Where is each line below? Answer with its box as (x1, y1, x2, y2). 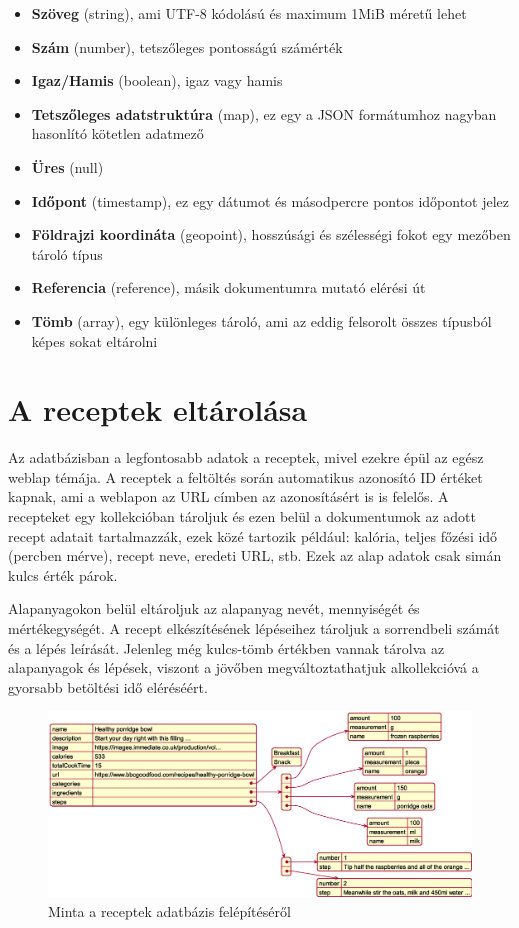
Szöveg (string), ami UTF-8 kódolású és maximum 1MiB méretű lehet (31, 3, 467, 23)
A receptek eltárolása (8, 389, 308, 430)
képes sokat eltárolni (31, 330, 158, 351)
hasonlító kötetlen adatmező (31, 123, 204, 144)
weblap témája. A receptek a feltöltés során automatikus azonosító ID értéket (8, 466, 483, 487)
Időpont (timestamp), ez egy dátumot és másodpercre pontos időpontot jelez (31, 190, 510, 211)
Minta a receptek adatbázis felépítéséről (48, 900, 291, 921)
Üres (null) (31, 156, 104, 177)
